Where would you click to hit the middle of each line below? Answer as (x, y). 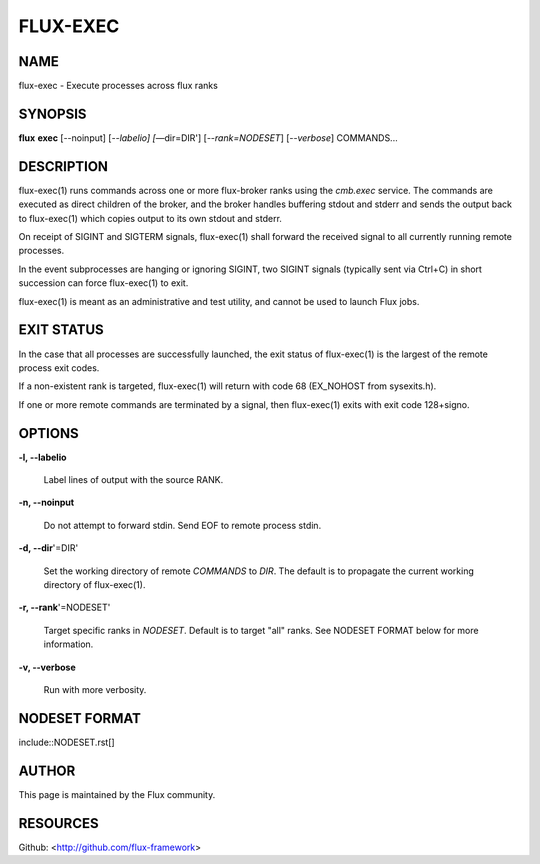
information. (68, 644)
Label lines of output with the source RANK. (133, 479)
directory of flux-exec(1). (94, 584)
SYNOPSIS (52, 113)
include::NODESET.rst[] (66, 742)
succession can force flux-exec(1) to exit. (103, 283)
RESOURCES (58, 823)
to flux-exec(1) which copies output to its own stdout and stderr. (150, 218)
